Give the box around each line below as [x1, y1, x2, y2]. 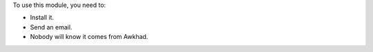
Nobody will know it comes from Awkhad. [30, 33, 149, 41]
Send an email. [30, 23, 73, 31]
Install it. [30, 14, 55, 22]
